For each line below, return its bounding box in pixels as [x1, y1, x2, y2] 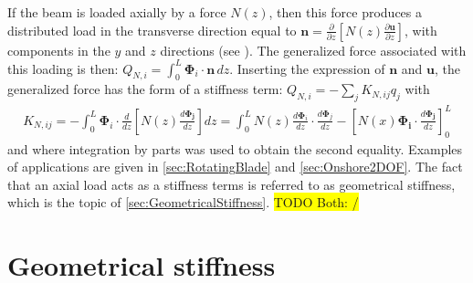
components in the [7, 40, 110, 59]
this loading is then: [7, 58, 119, 78]
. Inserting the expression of [229, 58, 385, 78]
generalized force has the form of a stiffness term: [7, 79, 283, 99]
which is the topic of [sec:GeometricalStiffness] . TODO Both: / [7, 193, 359, 212]
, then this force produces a [268, 3, 423, 21]
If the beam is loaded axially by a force [7, 3, 226, 21]
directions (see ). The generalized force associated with [160, 40, 467, 59]
